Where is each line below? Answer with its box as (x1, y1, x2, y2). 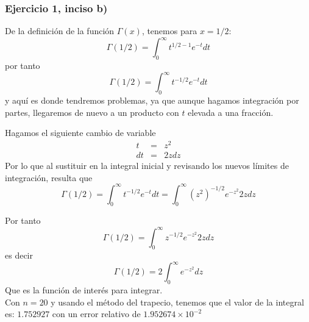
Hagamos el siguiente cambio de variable (5, 126, 156, 139)
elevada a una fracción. (188, 106, 274, 118)
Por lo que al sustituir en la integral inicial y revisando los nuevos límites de (5, 159, 289, 171)
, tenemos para (141, 24, 197, 37)
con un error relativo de (52, 307, 141, 320)
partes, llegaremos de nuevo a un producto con (5, 106, 179, 118)
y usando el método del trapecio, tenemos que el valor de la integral (51, 295, 304, 308)
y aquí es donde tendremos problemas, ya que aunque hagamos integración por (5, 94, 299, 106)
